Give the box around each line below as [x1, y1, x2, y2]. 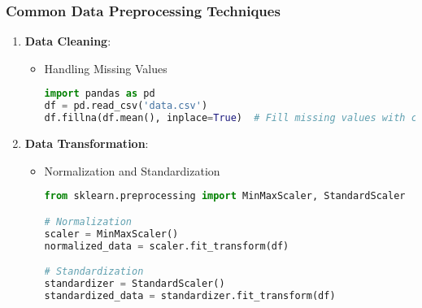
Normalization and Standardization [44, 162, 220, 179]
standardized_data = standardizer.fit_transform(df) [44, 289, 336, 301]
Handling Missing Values [44, 59, 167, 76]
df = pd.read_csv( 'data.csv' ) [44, 100, 208, 112]
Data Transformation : [24, 135, 149, 152]
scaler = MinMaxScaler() [44, 228, 179, 240]
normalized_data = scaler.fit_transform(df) [44, 240, 289, 252]
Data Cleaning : [24, 33, 111, 50]
